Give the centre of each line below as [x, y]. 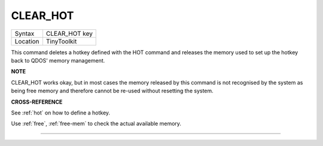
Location [27, 41]
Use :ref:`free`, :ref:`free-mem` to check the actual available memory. [96, 124]
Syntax [25, 33]
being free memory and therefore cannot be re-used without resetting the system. [112, 91]
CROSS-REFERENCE [37, 102]
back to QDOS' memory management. [58, 60]
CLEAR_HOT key [69, 33]
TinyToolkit [61, 41]
